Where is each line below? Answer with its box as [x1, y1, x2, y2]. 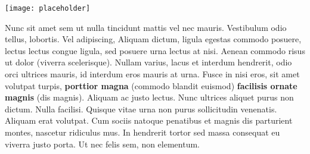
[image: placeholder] [5, 4, 91, 12]
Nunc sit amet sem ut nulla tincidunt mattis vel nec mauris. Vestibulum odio [5, 21, 287, 33]
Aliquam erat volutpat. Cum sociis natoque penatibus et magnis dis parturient [5, 114, 293, 127]
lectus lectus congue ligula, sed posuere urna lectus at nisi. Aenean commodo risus [5, 44, 305, 56]
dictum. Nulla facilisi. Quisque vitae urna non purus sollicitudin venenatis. [5, 102, 277, 115]
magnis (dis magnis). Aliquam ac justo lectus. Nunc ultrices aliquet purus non [5, 91, 294, 103]
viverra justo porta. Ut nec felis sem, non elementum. [5, 137, 200, 150]
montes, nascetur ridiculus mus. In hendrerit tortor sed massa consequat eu [5, 126, 280, 138]
